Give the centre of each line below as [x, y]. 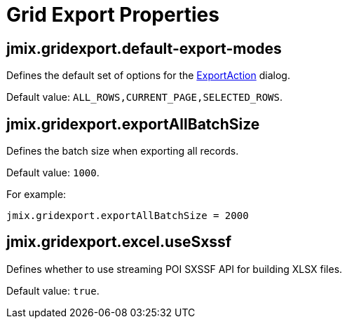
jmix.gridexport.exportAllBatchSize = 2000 [128, 216]
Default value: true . [53, 290]
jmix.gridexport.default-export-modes [144, 48]
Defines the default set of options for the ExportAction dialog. [148, 76]
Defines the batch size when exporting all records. [123, 151]
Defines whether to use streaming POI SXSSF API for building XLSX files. [175, 269]
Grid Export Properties [113, 15]
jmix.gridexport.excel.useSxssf [119, 242]
